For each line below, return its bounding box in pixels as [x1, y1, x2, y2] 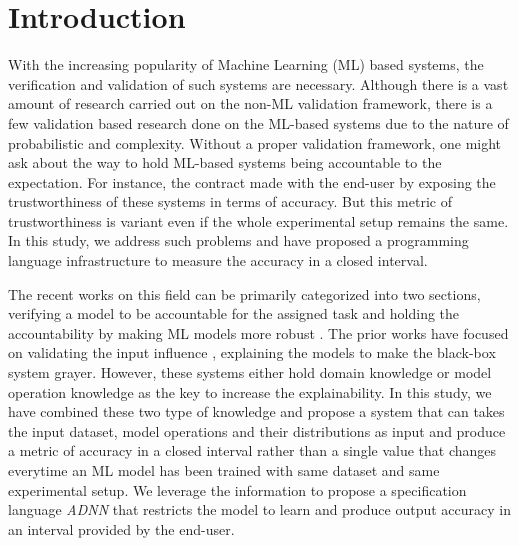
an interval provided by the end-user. [8, 518, 235, 539]
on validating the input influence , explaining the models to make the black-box [8, 342, 496, 363]
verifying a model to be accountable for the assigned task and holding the [8, 303, 460, 324]
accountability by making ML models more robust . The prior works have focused [8, 322, 509, 343]
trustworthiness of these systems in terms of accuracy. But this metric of [8, 191, 452, 212]
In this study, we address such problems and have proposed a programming [8, 230, 469, 251]
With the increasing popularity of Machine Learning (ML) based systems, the [8, 54, 484, 75]
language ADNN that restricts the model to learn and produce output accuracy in [8, 499, 511, 520]
